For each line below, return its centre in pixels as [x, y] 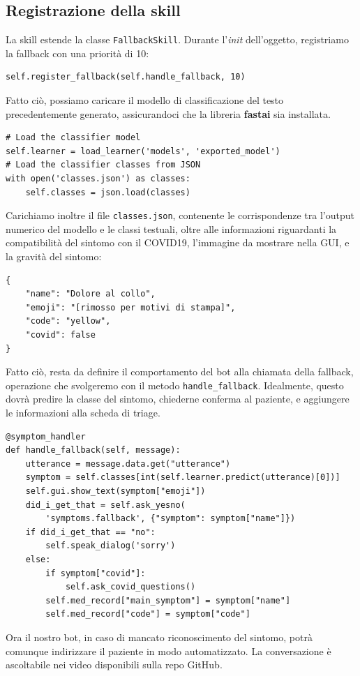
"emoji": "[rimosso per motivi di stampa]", [130, 307]
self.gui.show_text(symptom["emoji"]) [115, 491]
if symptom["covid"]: [96, 573]
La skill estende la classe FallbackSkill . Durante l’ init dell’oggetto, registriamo [177, 39]
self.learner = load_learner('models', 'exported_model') [143, 151]
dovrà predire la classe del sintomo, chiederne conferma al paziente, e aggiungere [178, 399]
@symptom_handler [46, 436]
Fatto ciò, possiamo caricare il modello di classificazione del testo [145, 100]
